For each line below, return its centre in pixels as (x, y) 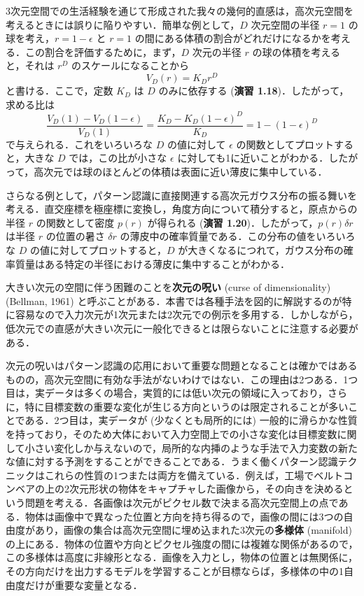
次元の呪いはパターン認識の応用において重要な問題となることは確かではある (182, 366)
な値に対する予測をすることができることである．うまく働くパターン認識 (172, 461)
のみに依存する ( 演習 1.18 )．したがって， (254, 91)
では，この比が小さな (118, 158)
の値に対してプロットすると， (98, 249)
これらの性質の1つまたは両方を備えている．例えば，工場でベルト (194, 475)
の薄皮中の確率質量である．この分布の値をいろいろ (238, 236)
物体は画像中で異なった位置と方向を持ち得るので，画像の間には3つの (184, 516)
